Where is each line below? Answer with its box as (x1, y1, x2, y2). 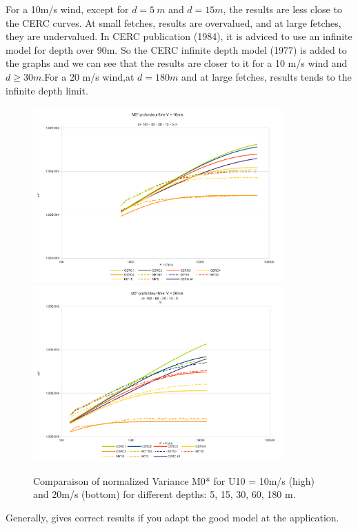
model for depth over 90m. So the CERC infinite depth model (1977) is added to (6, 42, 347, 57)
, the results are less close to (223, 2, 342, 16)
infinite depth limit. (6, 83, 88, 97)
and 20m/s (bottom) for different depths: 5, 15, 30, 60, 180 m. (33, 487, 296, 501)
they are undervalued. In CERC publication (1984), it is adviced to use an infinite (6, 29, 352, 43)
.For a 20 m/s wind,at (41, 69, 135, 83)
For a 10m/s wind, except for (6, 2, 129, 16)
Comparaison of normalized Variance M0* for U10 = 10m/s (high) (33, 473, 315, 488)
